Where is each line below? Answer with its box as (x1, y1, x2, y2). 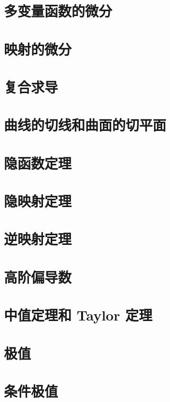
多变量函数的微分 (4, 1, 113, 21)
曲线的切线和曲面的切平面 (4, 115, 167, 135)
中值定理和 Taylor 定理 (4, 305, 153, 325)
